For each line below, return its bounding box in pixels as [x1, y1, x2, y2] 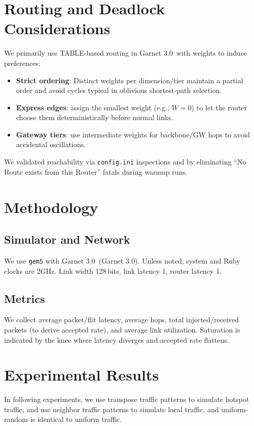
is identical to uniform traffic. [30, 414, 122, 424]
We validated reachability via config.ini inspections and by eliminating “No [4, 156, 246, 167]
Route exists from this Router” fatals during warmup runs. [4, 166, 188, 177]
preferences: [4, 57, 41, 68]
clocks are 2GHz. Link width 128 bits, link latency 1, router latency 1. [4, 265, 222, 276]
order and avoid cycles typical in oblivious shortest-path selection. [16, 85, 222, 96]
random [4, 414, 28, 424]
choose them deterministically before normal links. [16, 112, 174, 123]
